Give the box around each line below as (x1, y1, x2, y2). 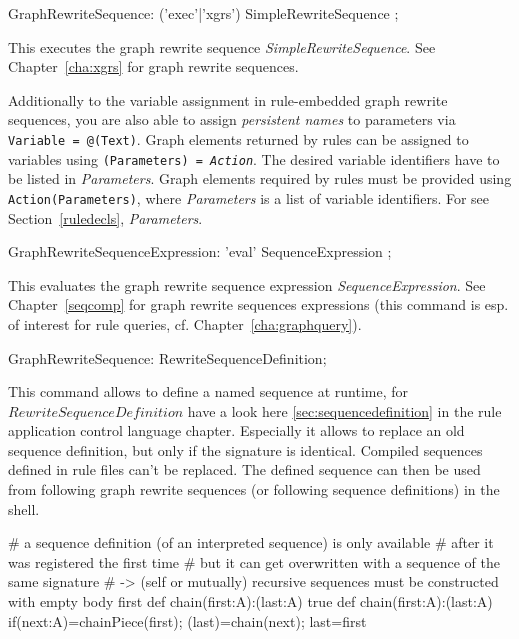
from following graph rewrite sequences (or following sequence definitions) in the (8, 479, 500, 500)
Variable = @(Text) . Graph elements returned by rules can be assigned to (8, 128, 469, 149)
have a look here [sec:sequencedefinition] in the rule (187, 400, 502, 421)
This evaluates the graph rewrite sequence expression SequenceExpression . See (8, 274, 486, 295)
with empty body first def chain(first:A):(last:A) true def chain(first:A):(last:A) (8, 591, 493, 612)
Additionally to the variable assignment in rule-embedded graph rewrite (8, 89, 448, 110)
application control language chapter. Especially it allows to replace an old (8, 420, 465, 441)
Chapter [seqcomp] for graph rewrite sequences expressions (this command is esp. (8, 294, 509, 315)
